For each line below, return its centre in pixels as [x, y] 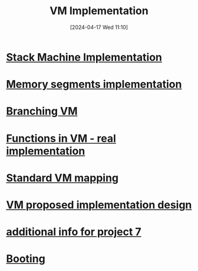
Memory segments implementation [94, 84]
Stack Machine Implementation [84, 57]
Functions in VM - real [61, 138]
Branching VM [42, 111]
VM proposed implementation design [99, 205]
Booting [26, 259]
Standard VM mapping [62, 178]
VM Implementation [99, 11]
